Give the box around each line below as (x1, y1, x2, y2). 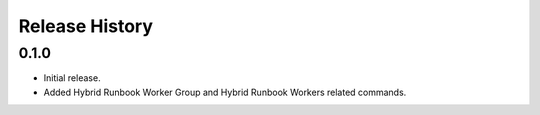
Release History (18, 15, 154, 37)
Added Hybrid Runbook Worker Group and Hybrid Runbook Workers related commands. (43, 86, 407, 98)
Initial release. (43, 72, 101, 84)
